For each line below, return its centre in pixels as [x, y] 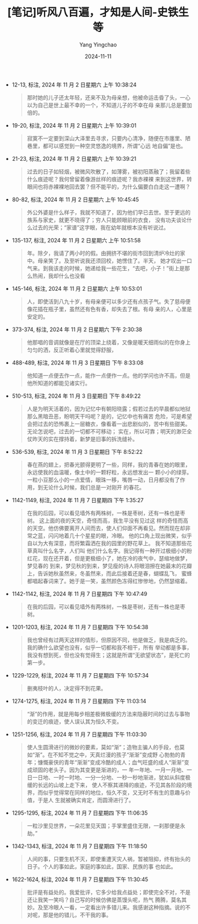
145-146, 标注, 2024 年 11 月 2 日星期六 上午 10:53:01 [77, 288]
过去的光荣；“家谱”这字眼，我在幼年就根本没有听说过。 [101, 227]
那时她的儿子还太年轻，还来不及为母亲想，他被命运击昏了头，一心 [109, 97]
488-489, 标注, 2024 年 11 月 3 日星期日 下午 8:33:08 [78, 363]
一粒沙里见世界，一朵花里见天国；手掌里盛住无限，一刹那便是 [104, 825]
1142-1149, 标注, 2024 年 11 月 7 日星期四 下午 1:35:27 [78, 500]
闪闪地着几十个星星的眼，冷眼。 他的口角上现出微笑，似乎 [120, 535]
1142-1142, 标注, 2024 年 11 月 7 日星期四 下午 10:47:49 [79, 593]
